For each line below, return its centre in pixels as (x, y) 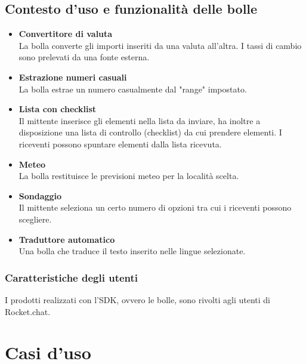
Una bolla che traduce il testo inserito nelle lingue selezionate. (132, 251)
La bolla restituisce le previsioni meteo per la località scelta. (129, 176)
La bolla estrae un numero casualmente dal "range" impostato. (133, 89)
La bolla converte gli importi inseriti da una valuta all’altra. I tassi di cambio (160, 45)
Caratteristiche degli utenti (72, 277)
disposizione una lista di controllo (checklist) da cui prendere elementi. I (150, 132)
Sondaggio (40, 195)
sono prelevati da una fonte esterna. (84, 57)
